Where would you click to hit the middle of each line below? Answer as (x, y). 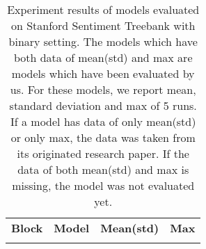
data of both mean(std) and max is (103, 169)
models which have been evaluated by (103, 73)
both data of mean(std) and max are (103, 57)
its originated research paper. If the (103, 153)
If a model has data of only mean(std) (103, 121)
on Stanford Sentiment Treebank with (103, 25)
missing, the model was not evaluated (103, 185)
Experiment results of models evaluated (103, 9)
